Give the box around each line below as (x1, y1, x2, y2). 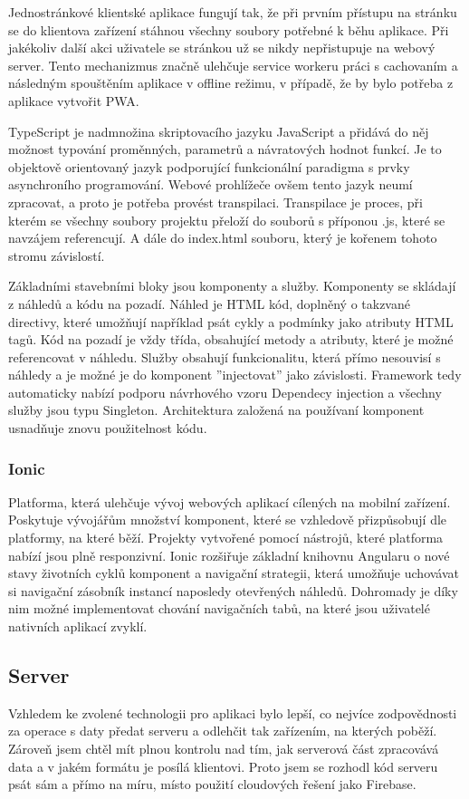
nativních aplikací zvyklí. (8, 617, 148, 636)
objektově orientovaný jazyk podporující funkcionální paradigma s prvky (8, 157, 410, 176)
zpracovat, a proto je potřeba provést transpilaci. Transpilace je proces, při (8, 192, 423, 211)
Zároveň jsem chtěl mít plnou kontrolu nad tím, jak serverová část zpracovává (8, 739, 439, 758)
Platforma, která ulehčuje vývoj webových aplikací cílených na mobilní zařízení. (8, 492, 451, 511)
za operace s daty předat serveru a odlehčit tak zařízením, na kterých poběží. (8, 721, 437, 740)
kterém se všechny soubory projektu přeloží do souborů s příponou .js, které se (8, 210, 445, 229)
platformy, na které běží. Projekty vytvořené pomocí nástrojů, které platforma (8, 528, 444, 547)
